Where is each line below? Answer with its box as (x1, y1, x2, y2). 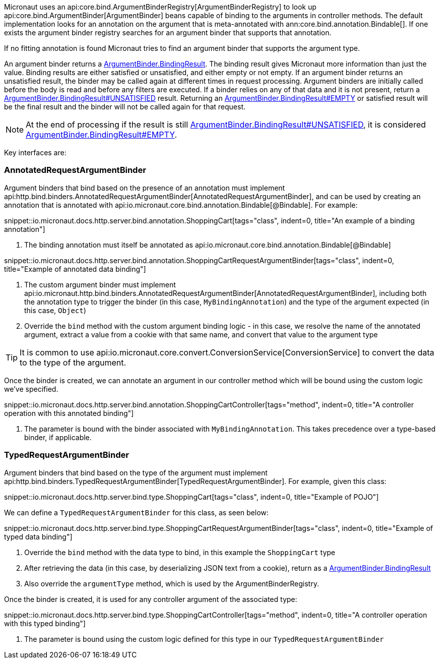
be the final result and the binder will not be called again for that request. (4, 102, 246, 111)
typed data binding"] (4, 532, 73, 541)
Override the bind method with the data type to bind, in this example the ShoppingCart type (24, 548, 336, 557)
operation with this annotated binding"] (4, 408, 134, 417)
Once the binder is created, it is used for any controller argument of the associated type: (4, 594, 297, 604)
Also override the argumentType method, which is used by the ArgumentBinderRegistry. (24, 579, 319, 588)
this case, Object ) (24, 306, 86, 315)
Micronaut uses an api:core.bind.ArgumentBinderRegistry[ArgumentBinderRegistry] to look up (4, 3, 317, 11)
